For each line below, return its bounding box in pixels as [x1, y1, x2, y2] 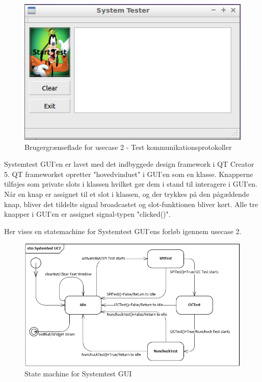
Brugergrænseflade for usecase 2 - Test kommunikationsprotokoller [24, 141, 232, 152]
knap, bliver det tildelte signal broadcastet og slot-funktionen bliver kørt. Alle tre [4, 198, 258, 209]
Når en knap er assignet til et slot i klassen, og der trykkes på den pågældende [4, 188, 249, 199]
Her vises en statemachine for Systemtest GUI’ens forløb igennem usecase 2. [4, 225, 242, 236]
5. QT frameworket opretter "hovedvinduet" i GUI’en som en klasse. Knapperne [4, 168, 253, 179]
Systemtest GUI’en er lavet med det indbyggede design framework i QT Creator [4, 159, 254, 169]
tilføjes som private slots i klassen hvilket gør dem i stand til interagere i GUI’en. [4, 179, 257, 189]
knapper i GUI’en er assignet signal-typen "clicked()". [4, 209, 171, 219]
